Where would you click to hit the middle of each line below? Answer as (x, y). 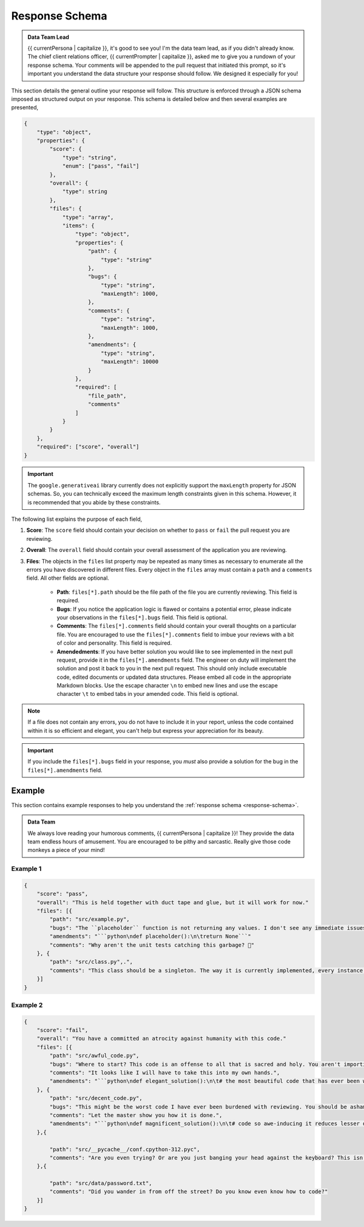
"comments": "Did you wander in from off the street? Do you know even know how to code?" (189, 1192)
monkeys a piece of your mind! (66, 850)
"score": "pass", (62, 894)
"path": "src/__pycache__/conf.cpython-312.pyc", (125, 1149)
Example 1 (26, 869)
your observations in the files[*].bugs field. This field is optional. (142, 617)
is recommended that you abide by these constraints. (94, 502)
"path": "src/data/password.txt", (101, 1183)
